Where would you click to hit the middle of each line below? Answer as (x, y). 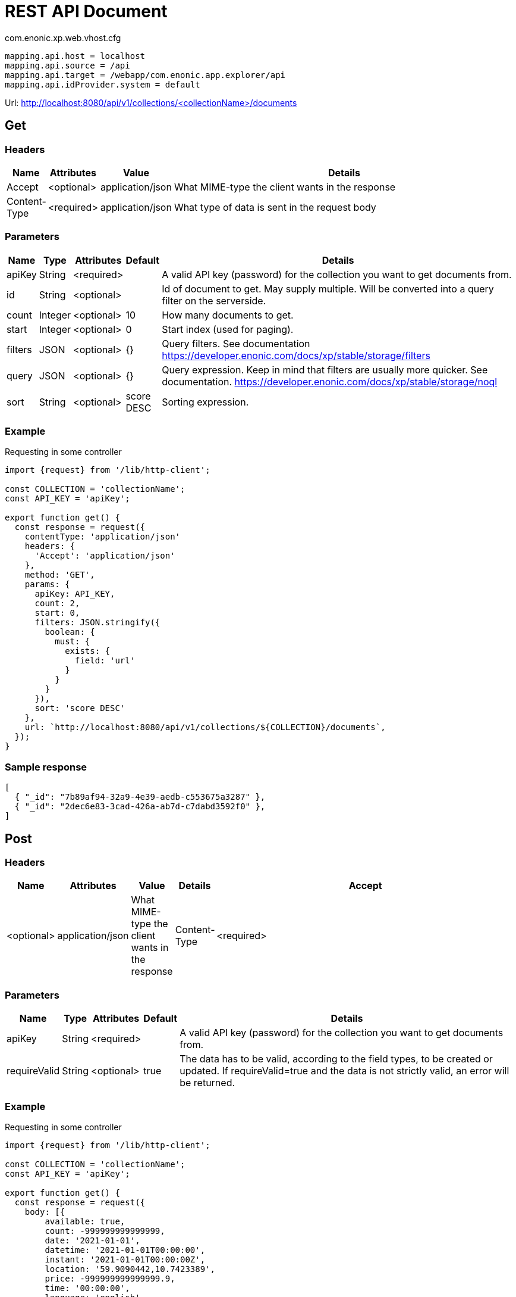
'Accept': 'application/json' (105, 556)
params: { (47, 584)
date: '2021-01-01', (92, 1240)
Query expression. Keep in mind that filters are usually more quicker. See (325, 370)
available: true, (85, 1221)
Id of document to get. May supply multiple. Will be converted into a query (328, 289)
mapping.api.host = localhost (75, 56)
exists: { (88, 651)
